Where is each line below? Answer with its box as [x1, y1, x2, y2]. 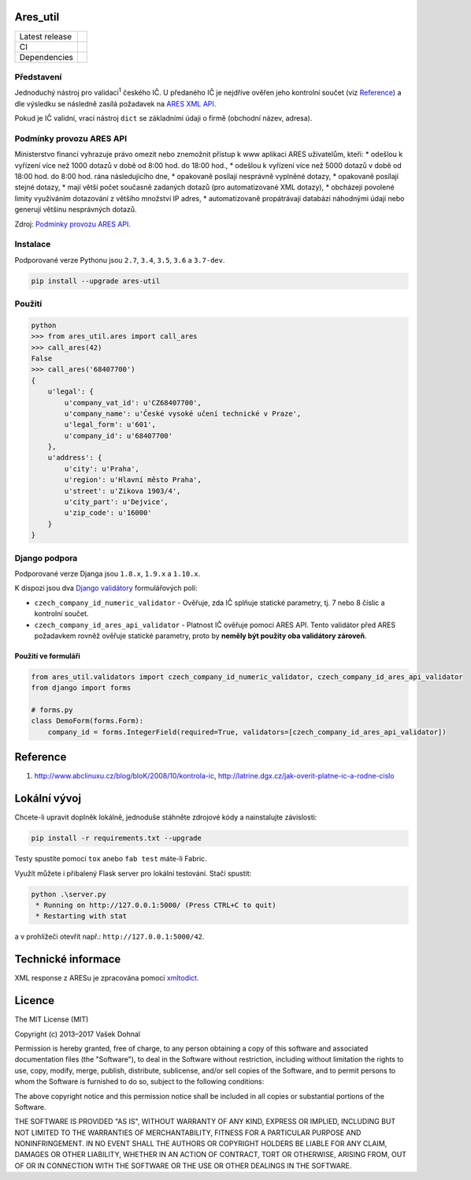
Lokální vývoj [14, 792, 82, 805]
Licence [14, 994, 55, 1007]
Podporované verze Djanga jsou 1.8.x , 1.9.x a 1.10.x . [14, 569, 201, 578]
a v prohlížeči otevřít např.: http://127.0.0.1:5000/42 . [14, 932, 205, 942]
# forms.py [31, 706, 73, 715]
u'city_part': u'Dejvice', [64, 498, 169, 506]
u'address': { [47, 454, 102, 462]
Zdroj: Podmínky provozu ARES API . [14, 219, 132, 229]
